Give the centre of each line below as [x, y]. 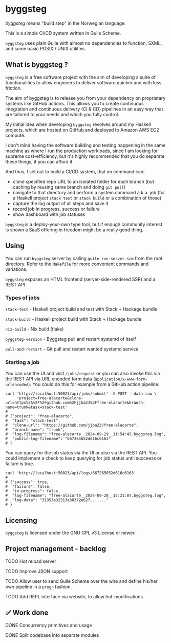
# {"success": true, [27, 482]
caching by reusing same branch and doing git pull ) [69, 187]
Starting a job [23, 362]
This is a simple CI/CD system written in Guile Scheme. [63, 33]
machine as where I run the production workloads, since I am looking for [82, 151]
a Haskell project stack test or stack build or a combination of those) [87, 198]
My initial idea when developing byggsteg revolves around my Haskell [78, 124]
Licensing [21, 520]
